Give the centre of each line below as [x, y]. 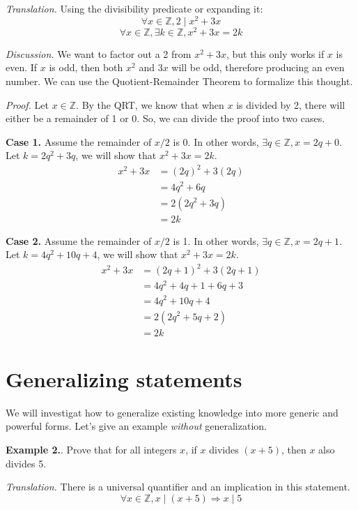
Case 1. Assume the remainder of [79, 141]
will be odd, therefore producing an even [258, 67]
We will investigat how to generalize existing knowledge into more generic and [172, 412]
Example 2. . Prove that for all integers [91, 449]
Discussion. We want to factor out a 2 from [99, 53]
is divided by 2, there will [291, 104]
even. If [22, 67]
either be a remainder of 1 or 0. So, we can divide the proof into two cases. [165, 118]
